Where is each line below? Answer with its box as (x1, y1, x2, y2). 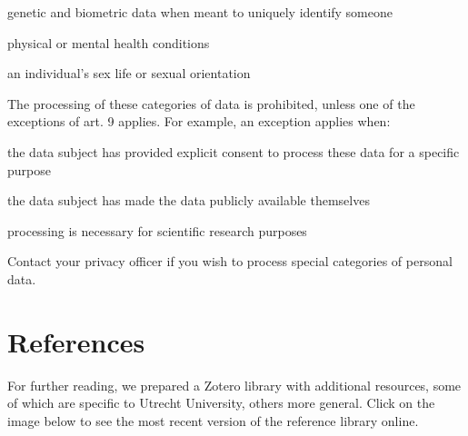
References (7, 322, 145, 360)
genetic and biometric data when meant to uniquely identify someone (7, 3, 393, 21)
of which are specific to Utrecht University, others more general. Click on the (7, 393, 435, 412)
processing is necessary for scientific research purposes (7, 221, 307, 240)
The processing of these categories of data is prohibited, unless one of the (7, 94, 415, 113)
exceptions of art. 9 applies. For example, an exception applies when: (7, 112, 391, 131)
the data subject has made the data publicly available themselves (7, 191, 370, 210)
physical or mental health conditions (7, 33, 210, 52)
